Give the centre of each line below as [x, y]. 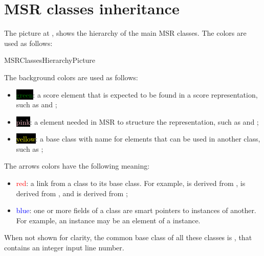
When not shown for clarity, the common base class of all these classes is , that [128, 237]
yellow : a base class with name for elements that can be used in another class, [138, 139]
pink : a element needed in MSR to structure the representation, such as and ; [137, 121]
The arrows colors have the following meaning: [77, 166]
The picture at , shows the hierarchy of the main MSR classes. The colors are [125, 33]
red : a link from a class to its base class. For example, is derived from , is [131, 183]
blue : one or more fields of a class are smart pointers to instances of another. [136, 210]
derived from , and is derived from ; [72, 193]
